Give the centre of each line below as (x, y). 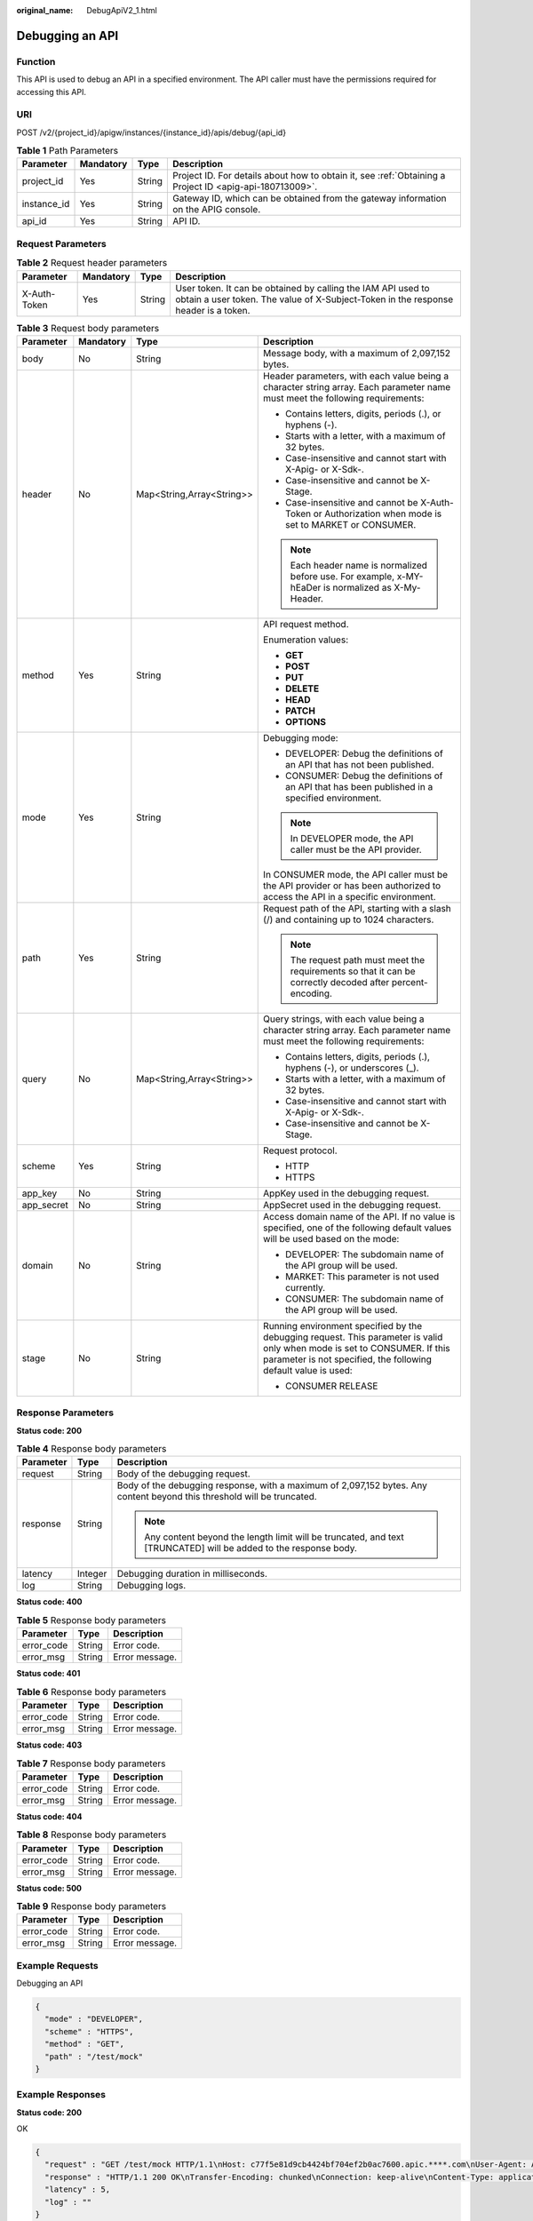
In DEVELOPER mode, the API (352, 838)
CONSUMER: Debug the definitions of (364, 776)
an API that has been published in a (359, 786)
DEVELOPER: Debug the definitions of (364, 753)
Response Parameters (65, 1413)
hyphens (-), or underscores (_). (352, 1068)
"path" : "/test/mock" (94, 2056)
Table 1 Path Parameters (68, 151)
